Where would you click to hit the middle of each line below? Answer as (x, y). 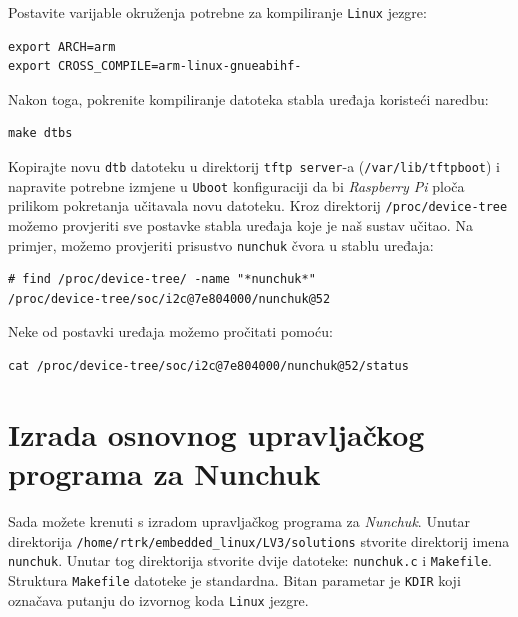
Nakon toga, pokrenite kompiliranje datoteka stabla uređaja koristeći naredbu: (248, 98)
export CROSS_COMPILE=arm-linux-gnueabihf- (155, 66)
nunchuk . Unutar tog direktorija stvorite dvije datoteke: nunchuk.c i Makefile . (250, 560)
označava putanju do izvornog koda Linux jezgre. (158, 599)
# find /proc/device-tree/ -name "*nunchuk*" (162, 279)
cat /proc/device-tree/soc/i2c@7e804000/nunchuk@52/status (208, 366)
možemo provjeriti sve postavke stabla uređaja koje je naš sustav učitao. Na (240, 225)
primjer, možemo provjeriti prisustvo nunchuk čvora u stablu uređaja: (221, 244)
